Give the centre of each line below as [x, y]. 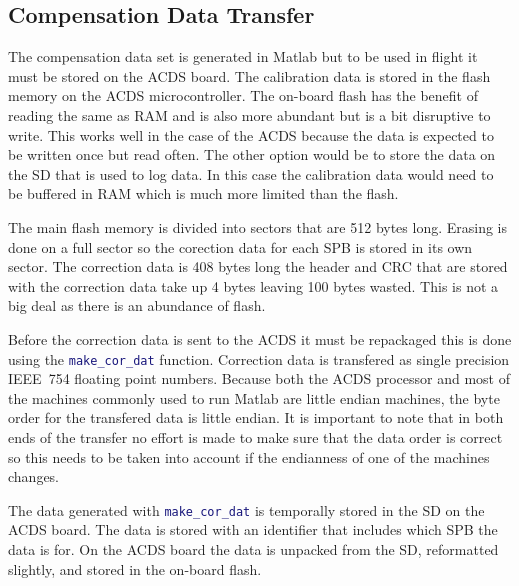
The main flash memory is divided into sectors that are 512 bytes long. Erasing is [258, 226]
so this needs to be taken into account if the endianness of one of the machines [249, 456]
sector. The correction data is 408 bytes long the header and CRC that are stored [258, 266]
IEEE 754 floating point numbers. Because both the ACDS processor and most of [259, 378]
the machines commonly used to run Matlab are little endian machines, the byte [254, 397]
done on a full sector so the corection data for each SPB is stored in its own [240, 246]
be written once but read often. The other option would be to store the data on [252, 154]
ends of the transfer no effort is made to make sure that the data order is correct [255, 436]
